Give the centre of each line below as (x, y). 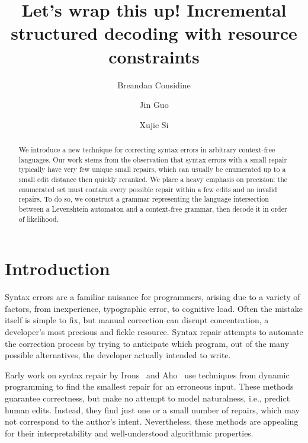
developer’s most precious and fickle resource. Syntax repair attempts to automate (154, 332)
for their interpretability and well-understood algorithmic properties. (129, 433)
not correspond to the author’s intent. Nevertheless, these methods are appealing (152, 421)
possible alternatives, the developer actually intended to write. (118, 355)
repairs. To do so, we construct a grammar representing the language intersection (144, 199)
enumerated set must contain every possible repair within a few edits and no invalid (148, 189)
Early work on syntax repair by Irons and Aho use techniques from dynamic (147, 375)
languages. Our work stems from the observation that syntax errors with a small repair (153, 159)
